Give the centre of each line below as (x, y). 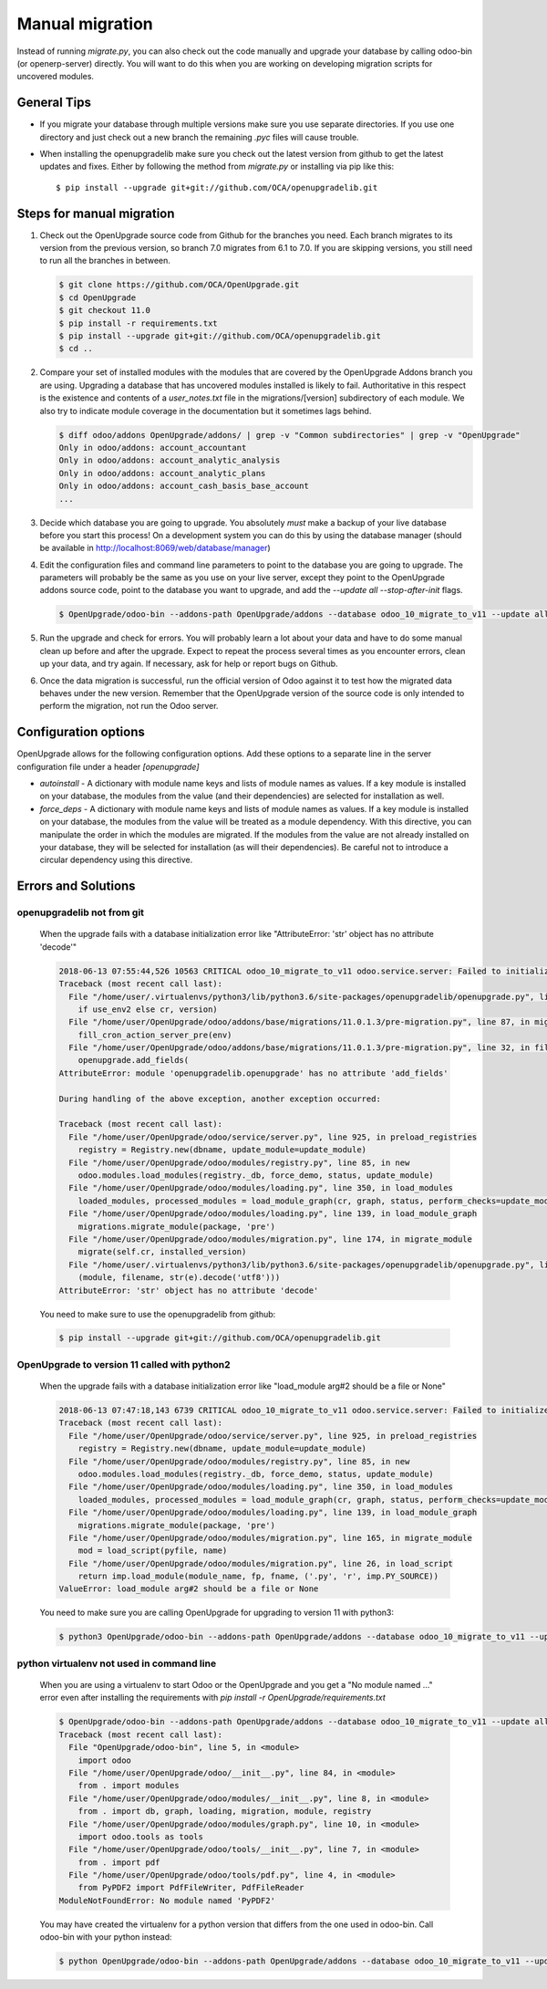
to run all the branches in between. (105, 261)
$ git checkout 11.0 (104, 311)
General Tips (54, 103)
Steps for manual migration (96, 213)
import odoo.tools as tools (141, 1837)
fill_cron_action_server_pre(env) (155, 1035)
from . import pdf (119, 1862)
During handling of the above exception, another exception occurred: (220, 1099)
